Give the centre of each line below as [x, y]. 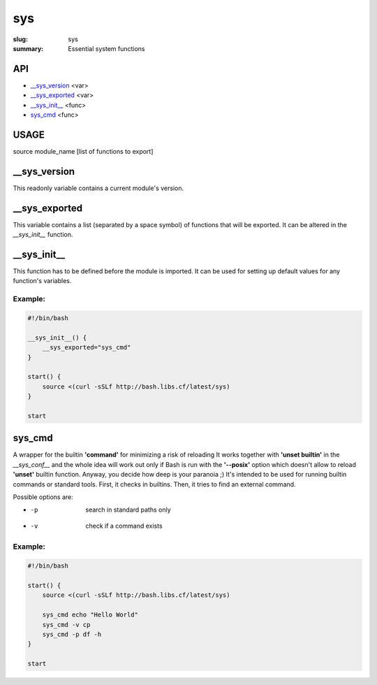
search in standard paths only [128, 510]
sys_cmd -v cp [66, 625]
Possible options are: [43, 497]
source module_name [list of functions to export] [83, 151]
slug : [20, 39]
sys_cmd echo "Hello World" [90, 615]
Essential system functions [106, 48]
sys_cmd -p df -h [72, 634]
